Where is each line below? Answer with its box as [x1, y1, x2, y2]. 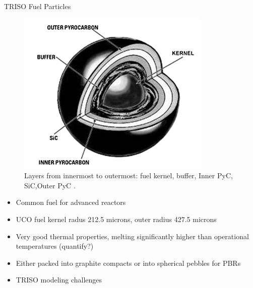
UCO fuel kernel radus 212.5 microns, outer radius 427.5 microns [16, 213, 217, 224]
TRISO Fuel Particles [4, 1, 71, 11]
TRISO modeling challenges [16, 274, 102, 285]
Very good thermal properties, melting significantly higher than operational [16, 231, 249, 241]
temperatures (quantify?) [16, 241, 94, 251]
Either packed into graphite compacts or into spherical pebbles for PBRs [16, 257, 241, 268]
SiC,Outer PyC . [24, 180, 76, 190]
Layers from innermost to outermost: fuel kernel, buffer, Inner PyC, [24, 170, 233, 181]
